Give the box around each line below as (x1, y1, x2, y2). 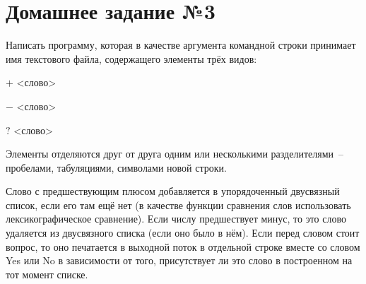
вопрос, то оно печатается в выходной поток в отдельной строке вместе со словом (6, 239, 360, 254)
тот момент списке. (6, 266, 88, 281)
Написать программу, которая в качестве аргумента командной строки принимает (6, 37, 356, 52)
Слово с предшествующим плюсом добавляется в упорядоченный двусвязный (6, 184, 340, 199)
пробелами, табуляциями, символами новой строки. (6, 160, 227, 174)
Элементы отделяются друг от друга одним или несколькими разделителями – (6, 146, 344, 161)
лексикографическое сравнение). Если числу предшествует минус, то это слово (6, 211, 346, 226)
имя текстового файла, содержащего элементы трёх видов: (6, 51, 257, 66)
